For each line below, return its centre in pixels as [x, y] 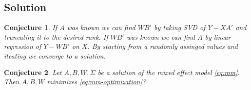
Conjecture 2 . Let [33, 72]
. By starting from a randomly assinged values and [163, 46]
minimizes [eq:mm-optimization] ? [96, 82]
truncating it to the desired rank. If [56, 37]
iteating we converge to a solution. [55, 55]
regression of [23, 46]
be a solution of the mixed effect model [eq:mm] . [169, 72]
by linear [218, 37]
